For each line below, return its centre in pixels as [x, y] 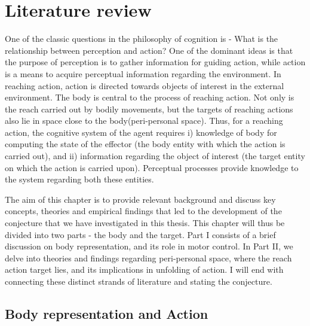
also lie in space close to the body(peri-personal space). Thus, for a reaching [144, 121]
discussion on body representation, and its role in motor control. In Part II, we [149, 246]
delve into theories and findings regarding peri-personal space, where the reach [148, 258]
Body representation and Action [107, 313]
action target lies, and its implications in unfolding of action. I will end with [144, 269]
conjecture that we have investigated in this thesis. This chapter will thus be [145, 223]
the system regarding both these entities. [79, 179]
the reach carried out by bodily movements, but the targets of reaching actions [149, 109]
